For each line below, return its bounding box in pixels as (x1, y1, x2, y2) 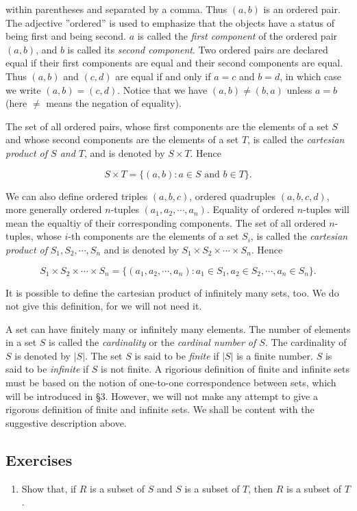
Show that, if (21, 481, 77, 495)
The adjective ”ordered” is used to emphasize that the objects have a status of (5, 15, 334, 29)
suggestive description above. (5, 415, 127, 429)
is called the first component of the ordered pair (137, 29, 338, 43)
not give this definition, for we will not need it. (5, 299, 202, 313)
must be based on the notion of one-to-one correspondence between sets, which (5, 375, 336, 390)
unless (286, 82, 312, 97)
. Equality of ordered (206, 202, 294, 216)
